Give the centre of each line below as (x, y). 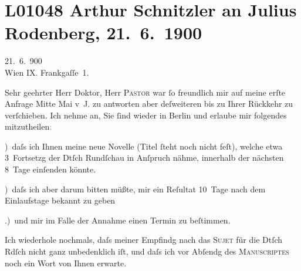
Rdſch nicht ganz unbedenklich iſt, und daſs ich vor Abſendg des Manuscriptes (147, 251)
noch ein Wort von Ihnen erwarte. (66, 262)
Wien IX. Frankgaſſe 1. (47, 72)
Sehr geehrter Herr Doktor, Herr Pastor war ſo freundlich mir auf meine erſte (145, 92)
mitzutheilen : (28, 126)
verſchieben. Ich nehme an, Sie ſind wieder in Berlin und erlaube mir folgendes (146, 115)
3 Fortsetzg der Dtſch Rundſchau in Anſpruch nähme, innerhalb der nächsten (144, 157)
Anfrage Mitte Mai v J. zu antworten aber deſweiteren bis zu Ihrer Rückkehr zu (149, 104)
